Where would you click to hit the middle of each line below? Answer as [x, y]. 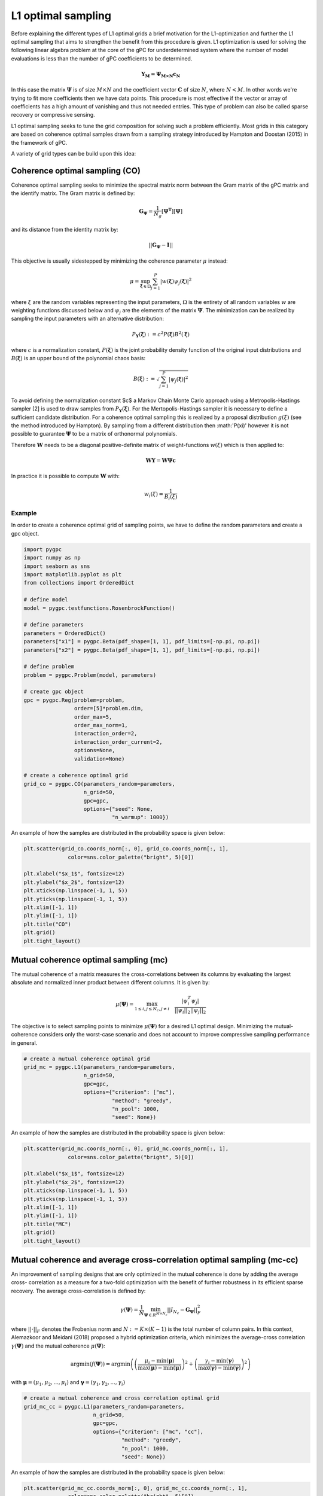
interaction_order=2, [106, 734]
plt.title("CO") [48, 924]
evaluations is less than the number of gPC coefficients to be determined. [102, 58]
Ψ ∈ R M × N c [156, 1314]
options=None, [95, 750]
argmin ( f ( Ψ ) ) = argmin [100, 1364]
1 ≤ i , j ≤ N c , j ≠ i [152, 1009]
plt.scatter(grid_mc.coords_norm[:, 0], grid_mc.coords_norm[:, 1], [126, 1149]
